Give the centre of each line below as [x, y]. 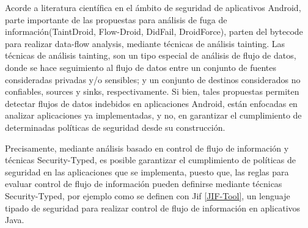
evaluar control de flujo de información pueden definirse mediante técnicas [144, 184]
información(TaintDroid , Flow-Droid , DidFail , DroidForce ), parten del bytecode [154, 31]
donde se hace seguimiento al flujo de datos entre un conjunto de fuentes [141, 67]
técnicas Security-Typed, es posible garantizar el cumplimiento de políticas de [151, 160]
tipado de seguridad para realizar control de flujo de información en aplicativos [153, 208]
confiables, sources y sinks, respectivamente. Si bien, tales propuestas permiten [152, 91]
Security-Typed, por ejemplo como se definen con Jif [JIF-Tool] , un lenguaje [148, 195]
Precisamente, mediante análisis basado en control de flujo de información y [147, 148]
